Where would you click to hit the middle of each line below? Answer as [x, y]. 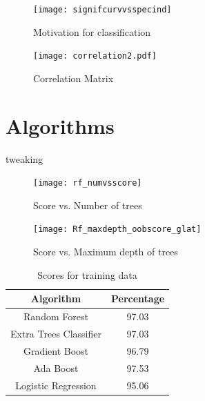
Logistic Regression [56, 385]
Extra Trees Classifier [56, 333]
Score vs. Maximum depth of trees [106, 252]
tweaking [25, 158]
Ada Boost [56, 368]
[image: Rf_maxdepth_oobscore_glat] [117, 229]
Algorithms [60, 125]
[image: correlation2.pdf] [95, 56]
